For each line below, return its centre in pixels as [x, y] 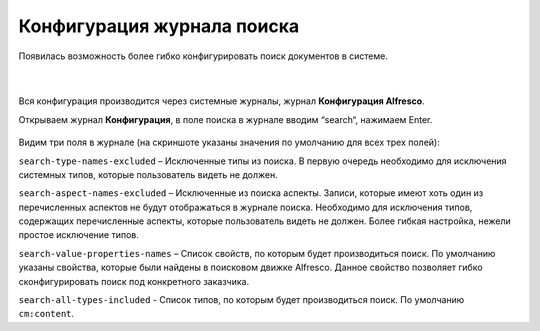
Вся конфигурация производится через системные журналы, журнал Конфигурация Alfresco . [221, 101]
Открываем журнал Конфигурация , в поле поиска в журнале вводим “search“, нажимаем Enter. [225, 119]
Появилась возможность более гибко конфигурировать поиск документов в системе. [203, 56]
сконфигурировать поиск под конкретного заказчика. [134, 281]
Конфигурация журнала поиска [159, 26]
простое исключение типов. [79, 235]
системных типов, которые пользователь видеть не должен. [148, 174]
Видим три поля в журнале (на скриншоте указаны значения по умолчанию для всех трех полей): [229, 142]
